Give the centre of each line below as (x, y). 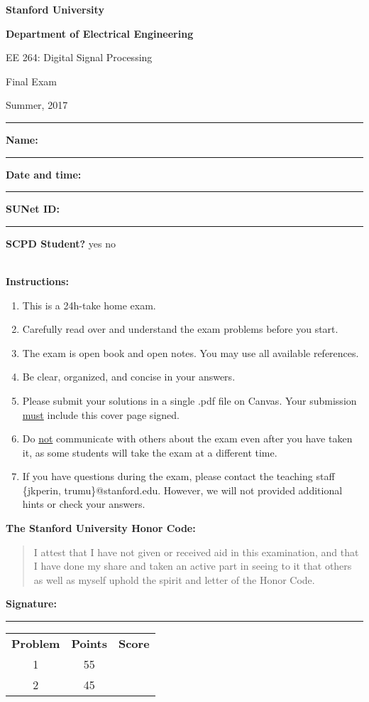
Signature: (31, 603)
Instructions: (37, 281)
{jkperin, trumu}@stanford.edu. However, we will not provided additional (182, 490)
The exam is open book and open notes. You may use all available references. (191, 352)
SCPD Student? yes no (61, 243)
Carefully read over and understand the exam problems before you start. (180, 329)
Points (89, 644)
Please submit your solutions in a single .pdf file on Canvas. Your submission (189, 400)
